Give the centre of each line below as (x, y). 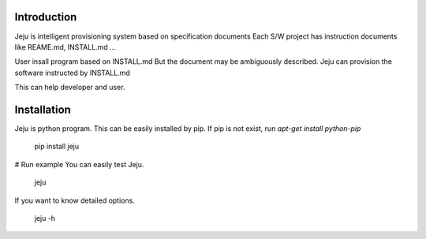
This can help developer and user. (70, 88)
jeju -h (45, 218)
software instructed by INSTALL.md (72, 73)
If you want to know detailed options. (75, 200)
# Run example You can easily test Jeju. (79, 164)
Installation (43, 109)
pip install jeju (56, 147)
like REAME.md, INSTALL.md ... (65, 47)
